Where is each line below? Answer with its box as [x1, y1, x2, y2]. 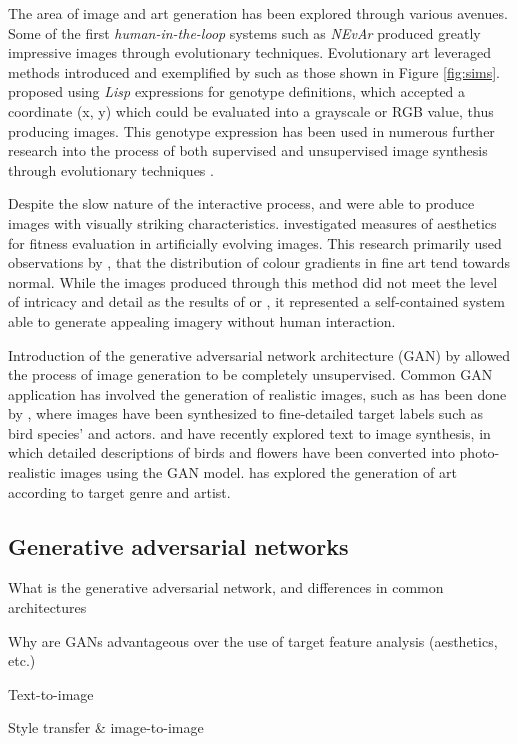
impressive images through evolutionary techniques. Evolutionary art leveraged [8, 42, 491, 63]
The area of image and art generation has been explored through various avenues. [8, 3, 508, 23]
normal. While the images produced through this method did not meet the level [8, 271, 498, 292]
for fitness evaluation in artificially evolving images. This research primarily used [8, 232, 502, 253]
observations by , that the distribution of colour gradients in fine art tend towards [8, 252, 510, 273]
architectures [8, 597, 87, 618]
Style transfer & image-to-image [8, 717, 204, 738]
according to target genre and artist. [8, 481, 231, 502]
